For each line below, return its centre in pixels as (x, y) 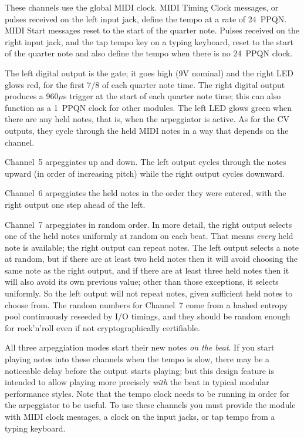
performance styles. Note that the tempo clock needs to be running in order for (147, 393)
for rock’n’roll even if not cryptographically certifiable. (102, 327)
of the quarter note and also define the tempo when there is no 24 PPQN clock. (149, 53)
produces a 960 (32, 96)
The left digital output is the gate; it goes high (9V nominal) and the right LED (149, 73)
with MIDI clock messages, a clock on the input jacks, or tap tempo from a (140, 416)
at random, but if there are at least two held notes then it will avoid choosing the (151, 259)
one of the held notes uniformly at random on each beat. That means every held (149, 236)
